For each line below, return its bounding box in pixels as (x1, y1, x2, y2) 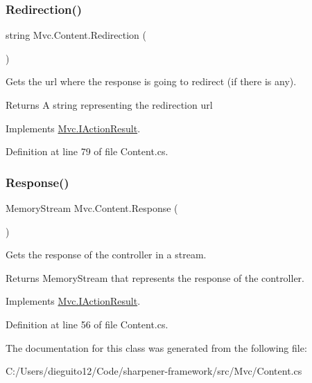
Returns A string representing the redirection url (6, 98, 213, 112)
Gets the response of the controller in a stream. (6, 247, 207, 262)
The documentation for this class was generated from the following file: (6, 340, 307, 355)
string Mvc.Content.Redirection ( (6, 28, 146, 42)
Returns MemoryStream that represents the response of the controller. (6, 270, 304, 285)
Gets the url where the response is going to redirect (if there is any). (6, 74, 297, 89)
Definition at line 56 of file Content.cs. (6, 317, 168, 331)
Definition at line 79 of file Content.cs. (6, 144, 168, 159)
